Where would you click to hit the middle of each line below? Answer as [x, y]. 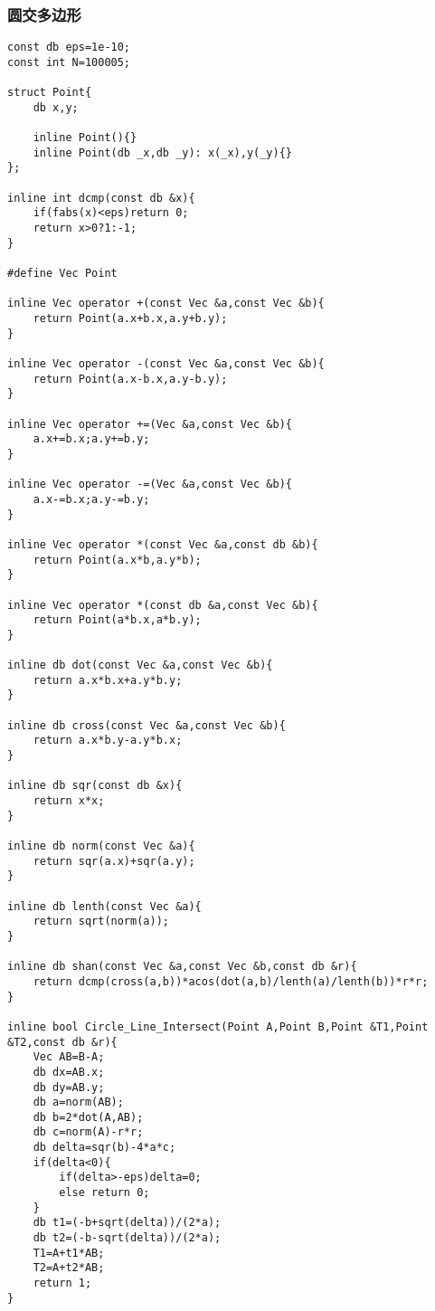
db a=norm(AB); [78, 1102]
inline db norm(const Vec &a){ [101, 846]
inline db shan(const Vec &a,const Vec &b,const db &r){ [182, 967]
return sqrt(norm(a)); [101, 921]
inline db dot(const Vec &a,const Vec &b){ [140, 665]
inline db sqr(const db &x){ [95, 786]
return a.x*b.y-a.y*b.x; [108, 741]
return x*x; [69, 801]
